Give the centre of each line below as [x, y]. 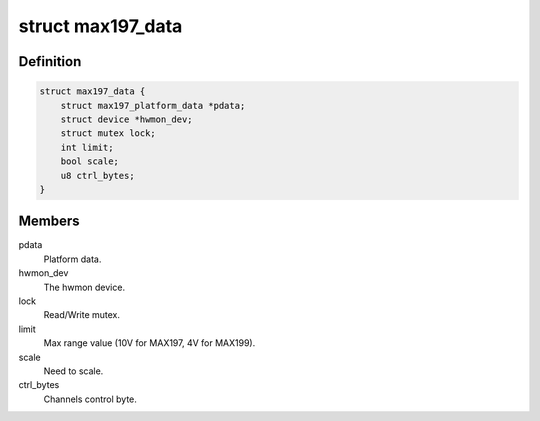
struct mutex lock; [108, 133]
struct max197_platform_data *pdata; [153, 105]
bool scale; [90, 161]
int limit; [87, 147]
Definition [50, 61]
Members [49, 221]
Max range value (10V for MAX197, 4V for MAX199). [149, 343]
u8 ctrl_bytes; [97, 175]
